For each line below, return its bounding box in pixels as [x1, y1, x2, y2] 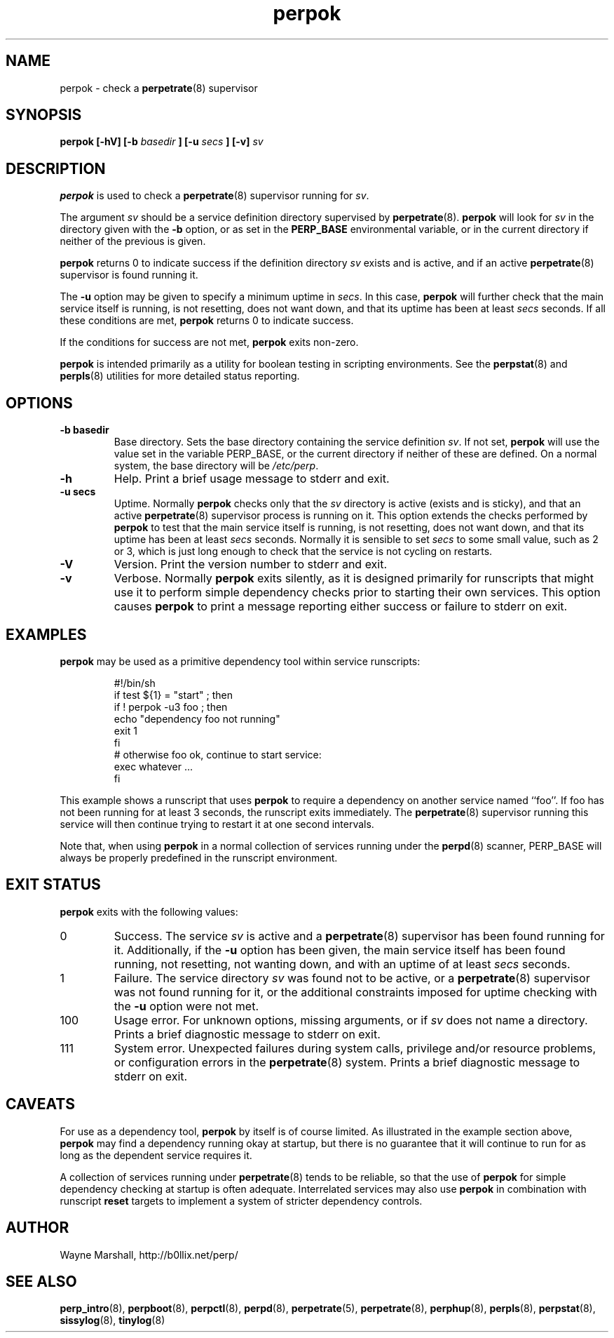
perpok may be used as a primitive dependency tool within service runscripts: [60, 655, 421, 667]
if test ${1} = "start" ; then [114, 688, 233, 701]
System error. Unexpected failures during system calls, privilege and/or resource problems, [114, 1041, 596, 1055]
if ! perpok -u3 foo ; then [114, 700, 228, 713]
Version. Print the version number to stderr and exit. [114, 557, 388, 572]
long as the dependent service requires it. [60, 1149, 252, 1161]
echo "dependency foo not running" [114, 712, 280, 725]
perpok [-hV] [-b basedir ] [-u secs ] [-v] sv [60, 135, 264, 148]
